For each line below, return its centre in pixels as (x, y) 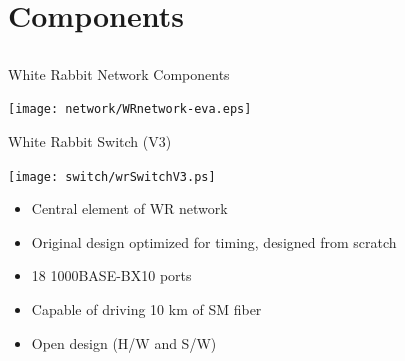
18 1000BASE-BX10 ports (111, 275)
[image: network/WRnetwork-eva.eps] (130, 109)
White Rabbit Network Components (119, 73)
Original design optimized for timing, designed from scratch (214, 241)
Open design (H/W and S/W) (124, 342)
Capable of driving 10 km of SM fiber (146, 309)
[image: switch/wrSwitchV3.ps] (112, 176)
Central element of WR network (129, 208)
